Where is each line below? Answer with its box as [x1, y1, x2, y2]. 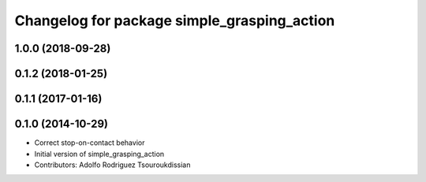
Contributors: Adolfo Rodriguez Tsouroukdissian [34, 160, 191, 169]
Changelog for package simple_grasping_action [14, 12, 335, 29]
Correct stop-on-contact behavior [34, 138, 145, 147]
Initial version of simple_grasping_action [34, 149, 165, 158]
